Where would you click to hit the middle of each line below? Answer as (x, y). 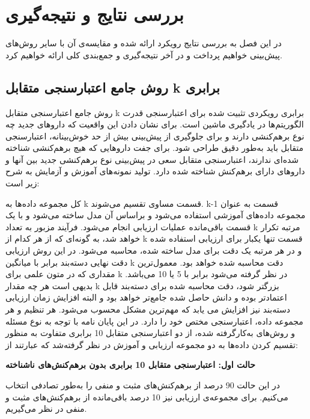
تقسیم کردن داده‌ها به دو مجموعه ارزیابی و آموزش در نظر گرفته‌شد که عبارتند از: (152, 344)
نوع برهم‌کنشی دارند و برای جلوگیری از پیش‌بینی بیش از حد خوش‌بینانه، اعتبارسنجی (155, 136)
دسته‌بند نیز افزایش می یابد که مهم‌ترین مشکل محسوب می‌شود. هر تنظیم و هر (148, 309)
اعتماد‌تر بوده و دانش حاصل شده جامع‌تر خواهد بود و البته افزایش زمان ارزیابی (146, 297)
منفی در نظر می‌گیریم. (46, 408)
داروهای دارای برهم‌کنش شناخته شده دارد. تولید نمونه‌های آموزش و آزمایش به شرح (155, 171)
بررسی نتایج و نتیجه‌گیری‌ (95, 14)
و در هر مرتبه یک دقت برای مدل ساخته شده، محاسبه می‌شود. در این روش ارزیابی (154, 250)
